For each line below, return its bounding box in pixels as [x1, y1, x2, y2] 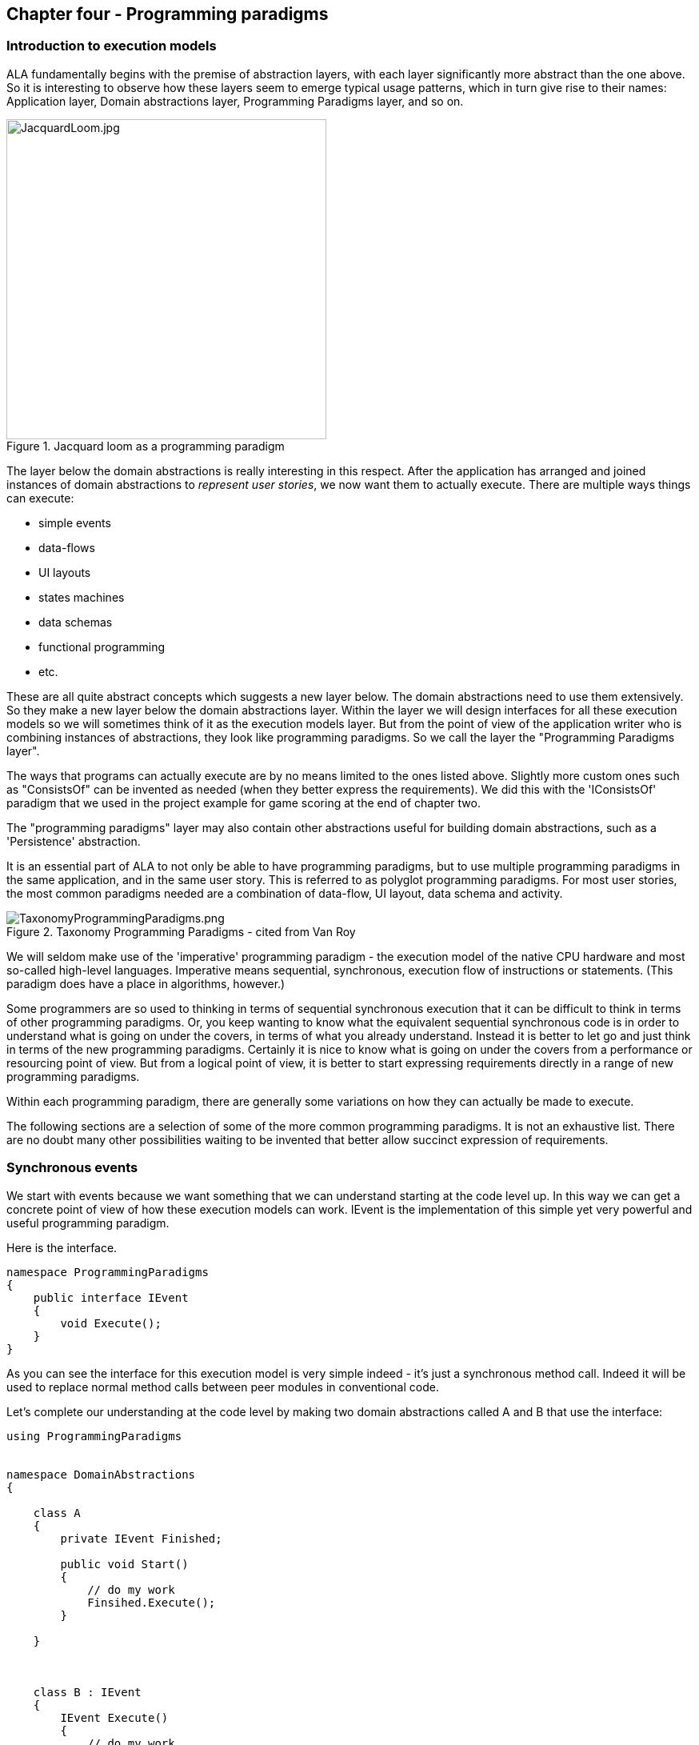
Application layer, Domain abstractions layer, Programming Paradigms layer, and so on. [6, 94, 464, 108]
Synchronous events [6, 1159, 138, 1176]
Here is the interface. [6, 1240, 118, 1255]
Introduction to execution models [6, 38, 217, 54]
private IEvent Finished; [60, 1531, 222, 1545]
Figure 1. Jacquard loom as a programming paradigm [6, 438, 285, 453]
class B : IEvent [33, 1685, 142, 1699]
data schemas [38, 614, 113, 629]
